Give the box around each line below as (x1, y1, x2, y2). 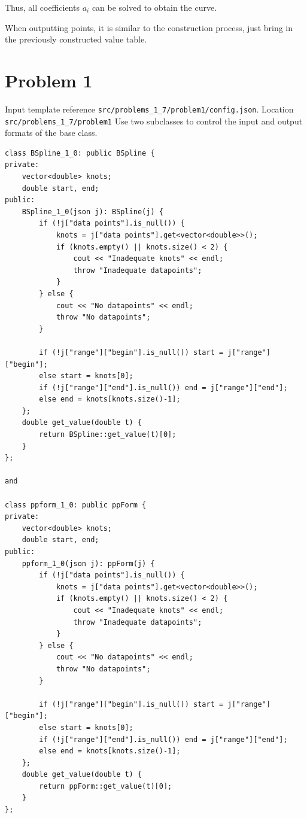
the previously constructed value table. (5, 33, 147, 45)
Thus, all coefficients (5, 1, 80, 13)
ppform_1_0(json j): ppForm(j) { (22, 559, 155, 568)
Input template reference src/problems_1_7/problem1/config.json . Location (5, 102, 294, 115)
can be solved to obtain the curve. (92, 1, 217, 13)
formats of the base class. (5, 126, 98, 139)
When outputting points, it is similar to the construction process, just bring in (5, 21, 293, 34)
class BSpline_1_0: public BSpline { (5, 148, 155, 157)
